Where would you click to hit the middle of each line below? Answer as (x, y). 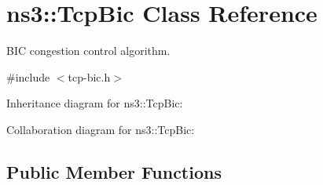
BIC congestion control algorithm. (88, 51)
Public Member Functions (114, 171)
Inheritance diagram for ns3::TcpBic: (95, 103)
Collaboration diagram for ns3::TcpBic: (101, 129)
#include (28, 76)
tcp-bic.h (89, 76)
